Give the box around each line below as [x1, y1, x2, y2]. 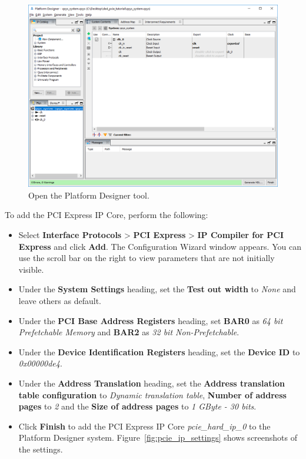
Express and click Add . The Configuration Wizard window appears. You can [18, 240, 301, 252]
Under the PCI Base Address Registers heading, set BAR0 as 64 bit [18, 314, 283, 326]
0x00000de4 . [18, 357, 62, 369]
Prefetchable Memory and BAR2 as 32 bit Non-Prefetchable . [18, 326, 240, 338]
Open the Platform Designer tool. [28, 189, 149, 201]
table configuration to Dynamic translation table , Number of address [18, 388, 287, 401]
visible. [18, 263, 44, 275]
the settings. [18, 443, 63, 455]
